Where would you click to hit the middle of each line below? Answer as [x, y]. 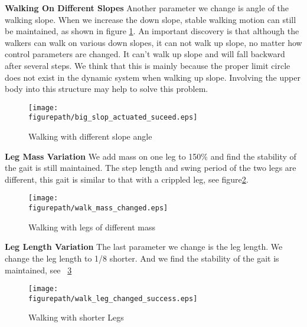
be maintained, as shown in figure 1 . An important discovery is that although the [152, 31]
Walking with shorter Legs [76, 317]
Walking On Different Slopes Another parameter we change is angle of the [147, 8]
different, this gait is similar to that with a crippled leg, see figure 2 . [127, 179]
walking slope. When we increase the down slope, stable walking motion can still [151, 19]
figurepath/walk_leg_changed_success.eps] [113, 298]
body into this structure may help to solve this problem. [107, 89]
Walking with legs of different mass [92, 227]
